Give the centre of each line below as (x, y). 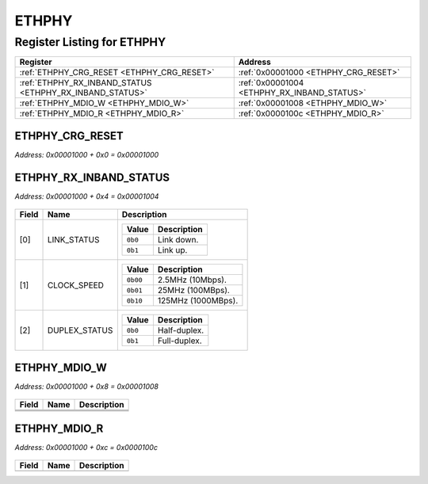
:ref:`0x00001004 (271, 83)
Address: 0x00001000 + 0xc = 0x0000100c (86, 447)
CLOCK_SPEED (76, 285)
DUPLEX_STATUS (80, 330)
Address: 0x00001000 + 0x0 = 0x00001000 (87, 154)
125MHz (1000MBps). (198, 301)
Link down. (178, 240)
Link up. (172, 250)
